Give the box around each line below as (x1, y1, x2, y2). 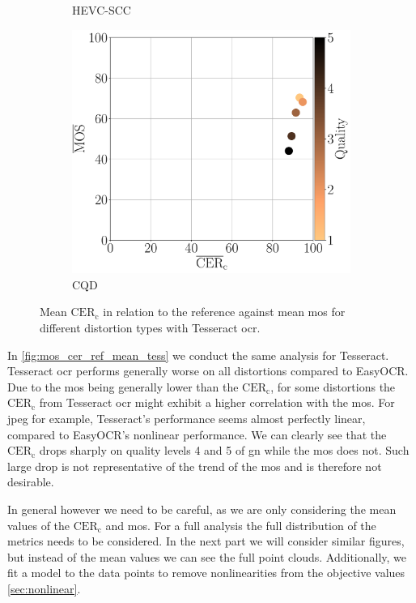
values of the (7, 516, 70, 533)
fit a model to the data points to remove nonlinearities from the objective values (7, 564, 405, 581)
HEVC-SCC (72, 2, 131, 18)
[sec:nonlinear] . (7, 579, 81, 597)
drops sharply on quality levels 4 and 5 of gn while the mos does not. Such (39, 442, 410, 459)
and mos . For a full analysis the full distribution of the (105, 516, 376, 533)
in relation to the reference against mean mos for (103, 303, 346, 320)
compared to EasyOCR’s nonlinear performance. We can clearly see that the (7, 426, 387, 443)
